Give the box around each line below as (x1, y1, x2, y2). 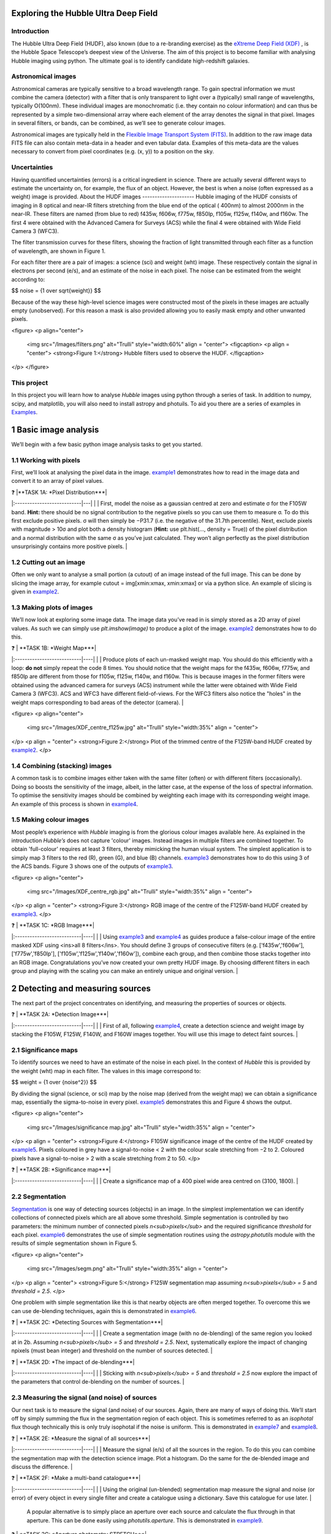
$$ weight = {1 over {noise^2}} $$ (11, 1079, 97, 1086)
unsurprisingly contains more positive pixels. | (11, 543, 128, 550)
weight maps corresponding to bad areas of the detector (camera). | (11, 698, 184, 706)
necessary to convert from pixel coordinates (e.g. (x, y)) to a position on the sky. (11, 148, 215, 155)
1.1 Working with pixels (11, 456, 81, 464)
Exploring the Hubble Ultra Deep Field (11, 8, 158, 18)
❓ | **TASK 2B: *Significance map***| (11, 1166, 111, 1173)
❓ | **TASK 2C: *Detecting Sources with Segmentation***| (11, 1319, 163, 1326)
